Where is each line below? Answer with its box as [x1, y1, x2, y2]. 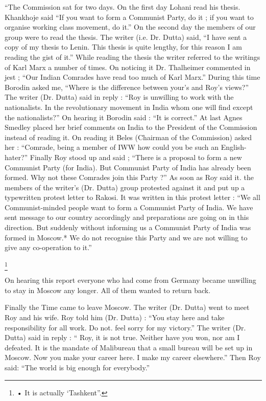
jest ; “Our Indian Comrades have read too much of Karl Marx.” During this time [5, 72, 260, 82]
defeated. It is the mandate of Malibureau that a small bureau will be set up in [5, 342, 253, 352]
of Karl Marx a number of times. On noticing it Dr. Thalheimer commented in [5, 61, 251, 72]
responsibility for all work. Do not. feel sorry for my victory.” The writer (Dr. [5, 322, 246, 332]
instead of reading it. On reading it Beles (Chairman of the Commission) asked [5, 131, 252, 142]
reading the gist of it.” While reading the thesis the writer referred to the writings [5, 51, 260, 62]
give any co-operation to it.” [5, 242, 92, 253]
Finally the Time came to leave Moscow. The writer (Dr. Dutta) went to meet [5, 302, 250, 313]
